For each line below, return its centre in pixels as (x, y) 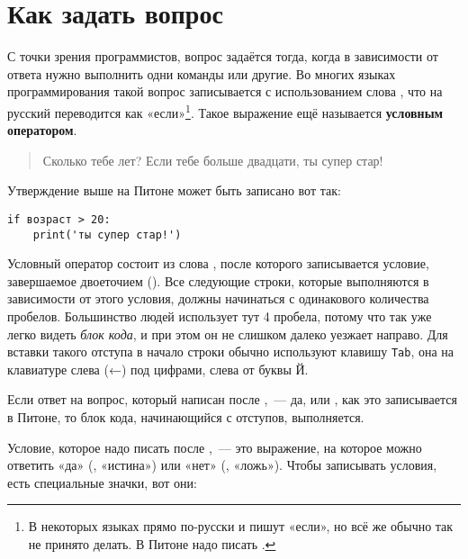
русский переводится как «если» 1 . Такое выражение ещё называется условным (225, 111)
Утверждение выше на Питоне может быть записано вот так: (174, 190)
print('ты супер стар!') (107, 234)
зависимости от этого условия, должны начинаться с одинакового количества (218, 298)
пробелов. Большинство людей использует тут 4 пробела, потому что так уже (220, 316)
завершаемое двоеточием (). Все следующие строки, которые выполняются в (218, 280)
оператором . (42, 130)
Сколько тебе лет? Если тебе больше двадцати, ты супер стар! (213, 160)
